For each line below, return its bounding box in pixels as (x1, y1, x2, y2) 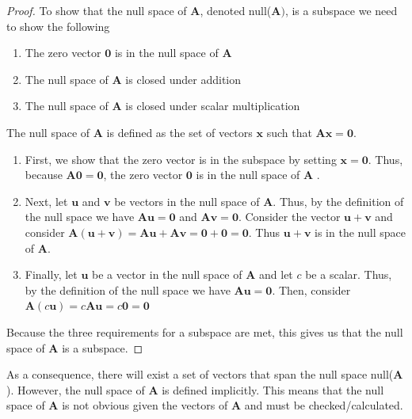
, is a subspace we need (284, 2, 398, 18)
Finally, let (25, 266, 78, 283)
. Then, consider (272, 281, 351, 298)
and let (259, 266, 293, 283)
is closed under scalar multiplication (125, 97, 300, 114)
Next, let (25, 192, 68, 209)
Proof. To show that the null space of (6, 2, 187, 18)
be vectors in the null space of (114, 192, 260, 209)
